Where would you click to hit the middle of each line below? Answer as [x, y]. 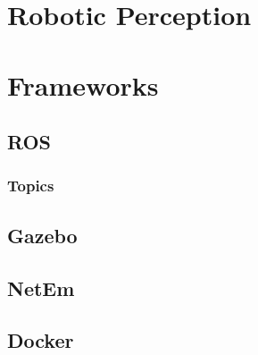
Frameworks [83, 85]
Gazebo [42, 235]
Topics [31, 186]
